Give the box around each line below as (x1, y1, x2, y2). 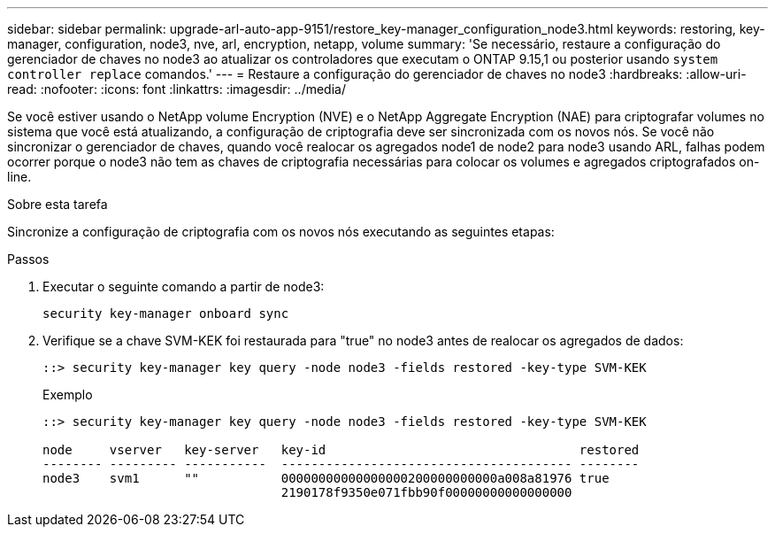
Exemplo (42, 387, 93, 402)
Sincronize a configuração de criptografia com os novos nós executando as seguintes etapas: (7, 224, 555, 239)
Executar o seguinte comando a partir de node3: (42, 279, 325, 294)
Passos (7, 252, 50, 267)
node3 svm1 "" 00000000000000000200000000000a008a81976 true (42, 471, 610, 485)
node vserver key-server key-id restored (42, 443, 640, 457)
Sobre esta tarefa (7, 197, 108, 212)
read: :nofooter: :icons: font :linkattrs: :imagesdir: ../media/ (7, 81, 346, 97)
